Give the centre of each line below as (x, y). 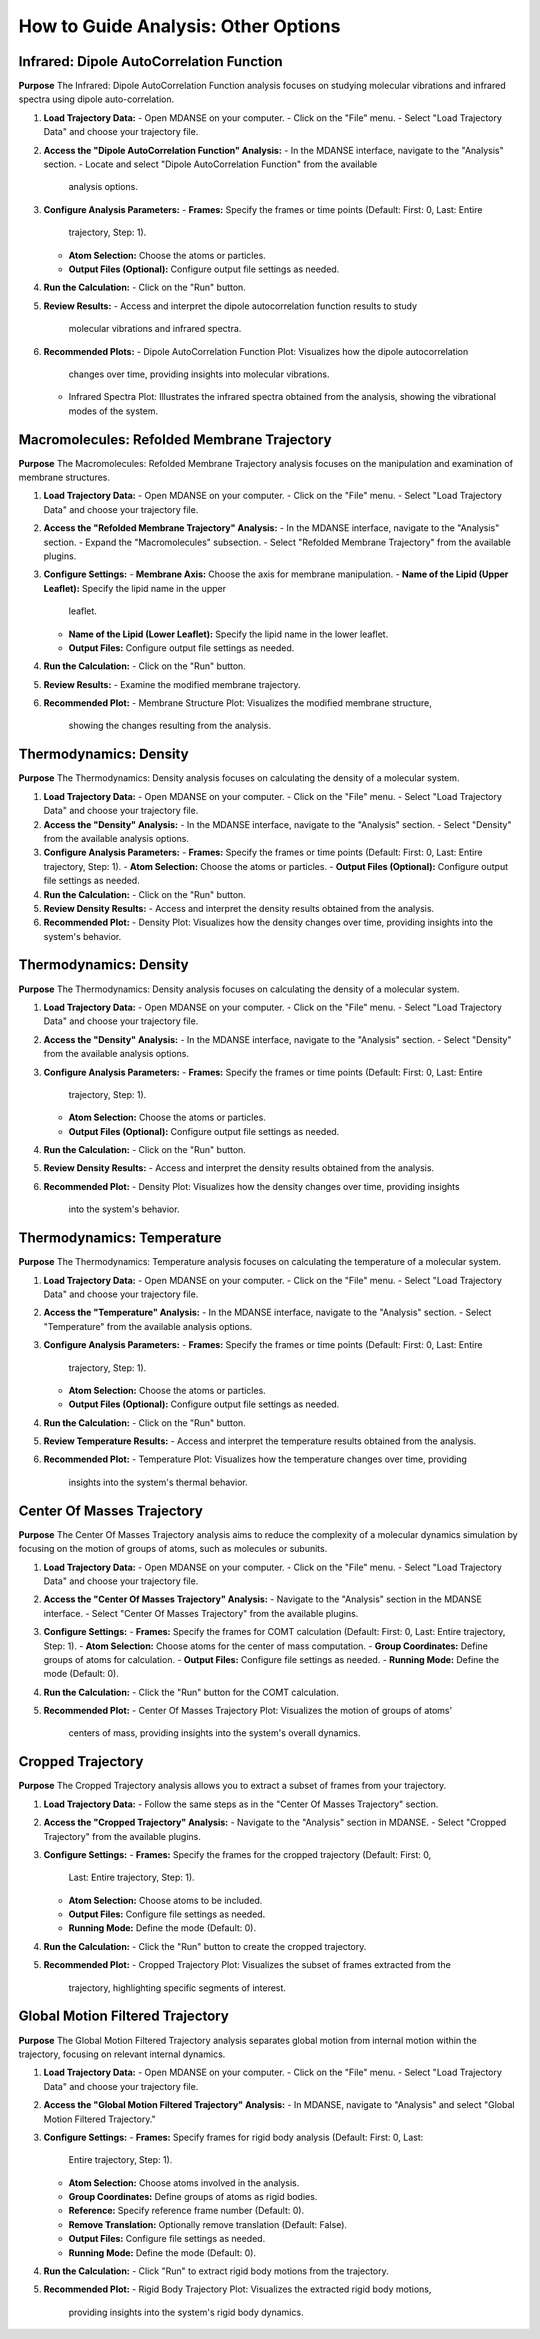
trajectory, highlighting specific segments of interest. (177, 1987)
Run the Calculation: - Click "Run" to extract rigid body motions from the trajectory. (216, 2271)
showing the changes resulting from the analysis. (170, 726)
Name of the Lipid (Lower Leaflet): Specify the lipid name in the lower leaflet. (228, 634)
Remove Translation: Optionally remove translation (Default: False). (208, 2224)
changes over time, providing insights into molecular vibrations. (199, 374)
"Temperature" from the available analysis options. (148, 1326)
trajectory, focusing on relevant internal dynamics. (122, 2054)
